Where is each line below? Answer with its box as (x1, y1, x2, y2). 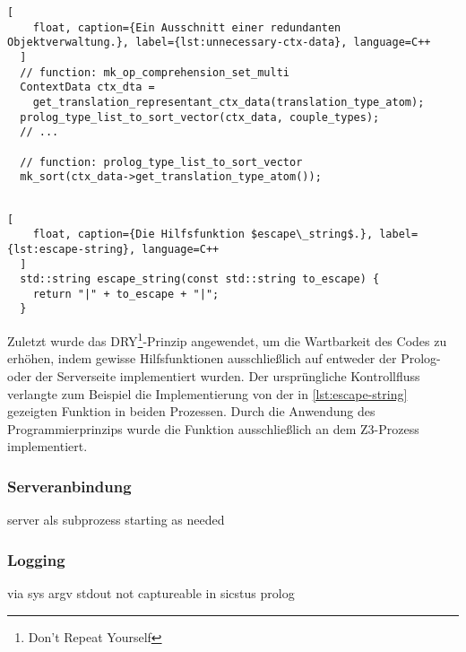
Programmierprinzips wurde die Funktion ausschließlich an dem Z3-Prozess (7, 419, 419, 438)
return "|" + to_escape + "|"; (32, 287, 220, 300)
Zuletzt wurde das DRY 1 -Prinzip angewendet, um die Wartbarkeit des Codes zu (7, 329, 447, 350)
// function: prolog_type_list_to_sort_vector (20, 155, 303, 169)
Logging (7, 548, 65, 570)
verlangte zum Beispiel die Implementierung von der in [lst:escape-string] (7, 384, 408, 403)
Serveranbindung (7, 474, 132, 497)
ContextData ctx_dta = (20, 81, 155, 94)
